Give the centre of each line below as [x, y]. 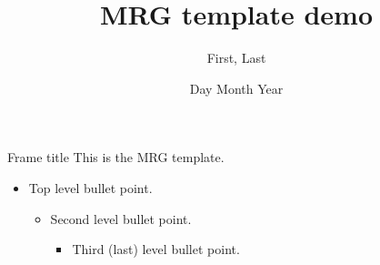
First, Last [236, 58]
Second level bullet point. [121, 218]
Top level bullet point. [90, 187]
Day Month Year [236, 88]
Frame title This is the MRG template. [116, 157]
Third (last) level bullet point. [156, 249]
